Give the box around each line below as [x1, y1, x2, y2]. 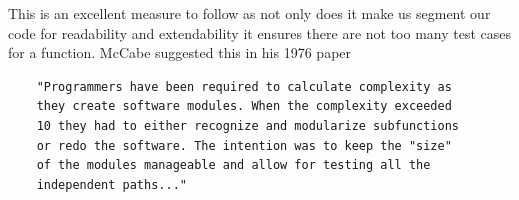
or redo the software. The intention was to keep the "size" [36, 138, 452, 153]
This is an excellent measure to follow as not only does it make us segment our [8, 3, 491, 23]
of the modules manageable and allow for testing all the [36, 158, 431, 173]
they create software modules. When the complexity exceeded [36, 99, 452, 114]
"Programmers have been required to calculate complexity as [36, 79, 452, 94]
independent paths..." [36, 177, 187, 192]
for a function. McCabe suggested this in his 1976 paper [8, 42, 352, 63]
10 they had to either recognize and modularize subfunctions [36, 118, 460, 133]
